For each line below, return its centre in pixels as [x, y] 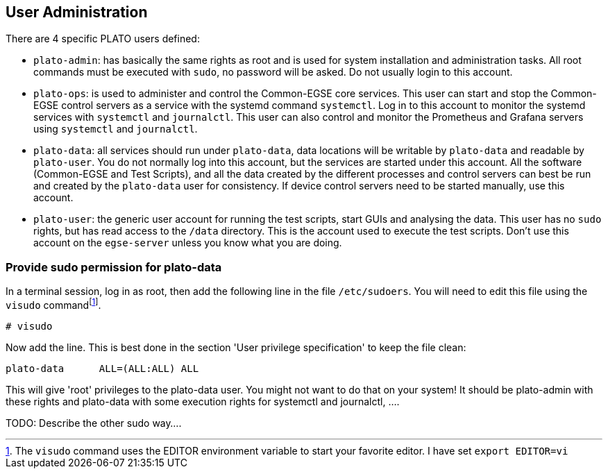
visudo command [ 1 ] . [53, 304]
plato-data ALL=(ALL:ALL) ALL [102, 368]
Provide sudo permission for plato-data [114, 267]
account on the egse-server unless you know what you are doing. [188, 243]
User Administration [77, 12]
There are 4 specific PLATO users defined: [103, 39]
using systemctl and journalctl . [116, 129]
